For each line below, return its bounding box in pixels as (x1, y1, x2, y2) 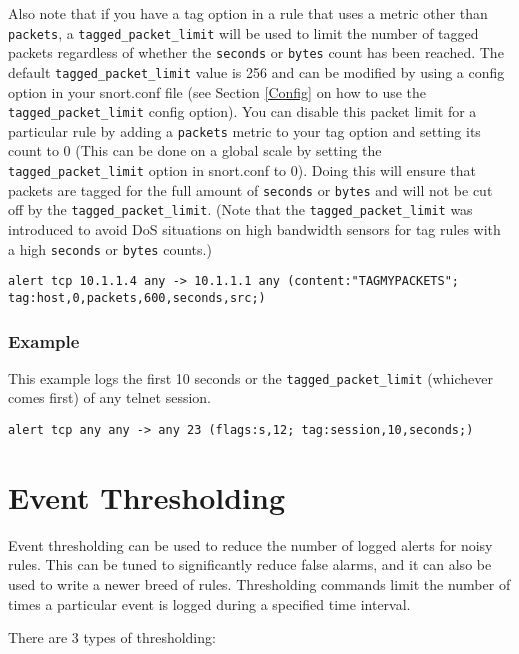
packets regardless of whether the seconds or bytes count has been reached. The (8, 42, 504, 63)
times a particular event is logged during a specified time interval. (8, 593, 411, 614)
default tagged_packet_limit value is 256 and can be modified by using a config (8, 61, 505, 82)
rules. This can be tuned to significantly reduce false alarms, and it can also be (8, 554, 492, 575)
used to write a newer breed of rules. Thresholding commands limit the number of (8, 574, 511, 595)
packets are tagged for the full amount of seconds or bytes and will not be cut (8, 179, 493, 200)
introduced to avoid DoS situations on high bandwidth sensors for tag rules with (8, 219, 501, 240)
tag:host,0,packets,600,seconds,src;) (8, 290, 266, 305)
